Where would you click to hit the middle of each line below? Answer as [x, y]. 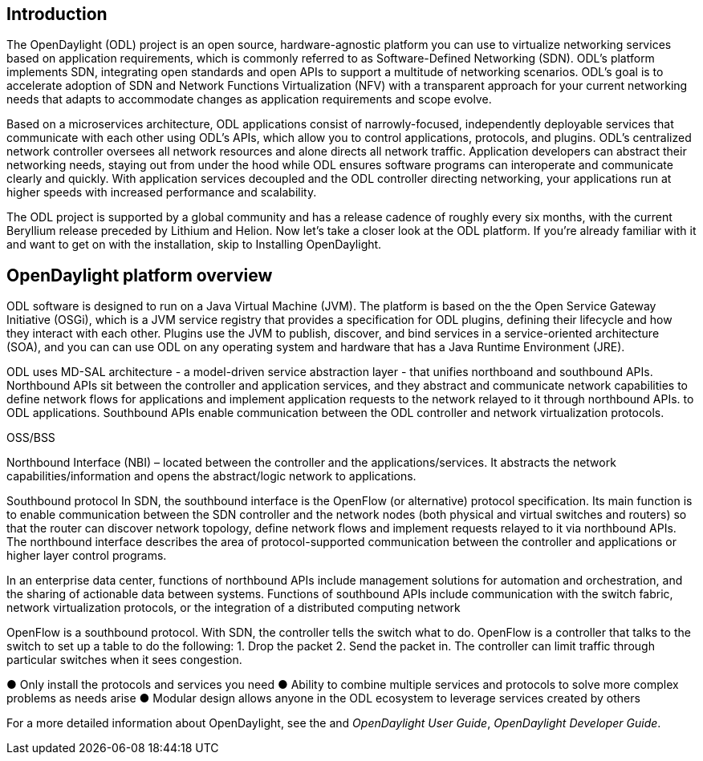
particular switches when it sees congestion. [124, 660]
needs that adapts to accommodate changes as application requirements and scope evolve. [249, 99]
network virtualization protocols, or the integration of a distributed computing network [234, 608]
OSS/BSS [31, 438]
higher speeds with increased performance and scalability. [162, 192]
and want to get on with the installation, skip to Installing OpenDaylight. [194, 245]
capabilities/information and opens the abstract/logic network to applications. [211, 476]
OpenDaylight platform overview [140, 275]
